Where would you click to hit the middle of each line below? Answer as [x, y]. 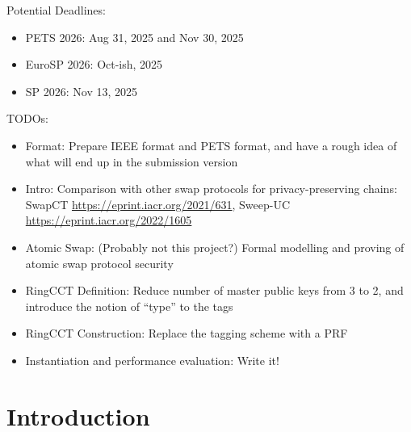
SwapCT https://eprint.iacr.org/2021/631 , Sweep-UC [158, 204]
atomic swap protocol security [99, 263]
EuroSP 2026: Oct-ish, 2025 [94, 64]
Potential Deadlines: [56, 10]
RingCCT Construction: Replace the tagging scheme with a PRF [187, 333]
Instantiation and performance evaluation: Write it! [152, 360]
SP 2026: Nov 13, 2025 [82, 91]
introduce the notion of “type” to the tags [129, 306]
